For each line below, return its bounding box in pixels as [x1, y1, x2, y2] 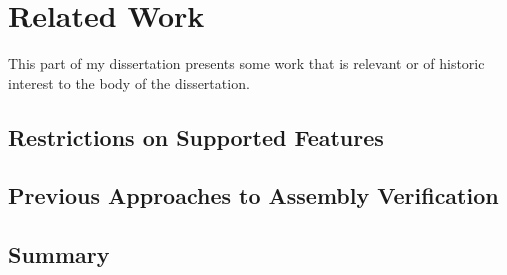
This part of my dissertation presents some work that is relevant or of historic [8, 53, 485, 74]
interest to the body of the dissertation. [8, 72, 250, 93]
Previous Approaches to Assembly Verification [8, 180, 499, 211]
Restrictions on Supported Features [8, 121, 384, 152]
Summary [8, 239, 110, 270]
